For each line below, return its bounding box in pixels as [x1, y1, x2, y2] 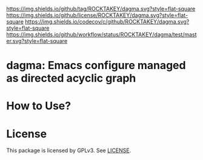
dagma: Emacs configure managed [6, 59, 186, 72]
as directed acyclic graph [6, 72, 136, 85]
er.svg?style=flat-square [6, 38, 68, 44]
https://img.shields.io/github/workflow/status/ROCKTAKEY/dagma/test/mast [6, 31, 197, 38]
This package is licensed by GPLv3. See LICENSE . [6, 147, 131, 154]
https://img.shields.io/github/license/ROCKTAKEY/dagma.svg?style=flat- [6, 12, 188, 19]
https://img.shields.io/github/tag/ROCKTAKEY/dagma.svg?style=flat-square [6, 5, 196, 12]
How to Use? [6, 99, 72, 113]
